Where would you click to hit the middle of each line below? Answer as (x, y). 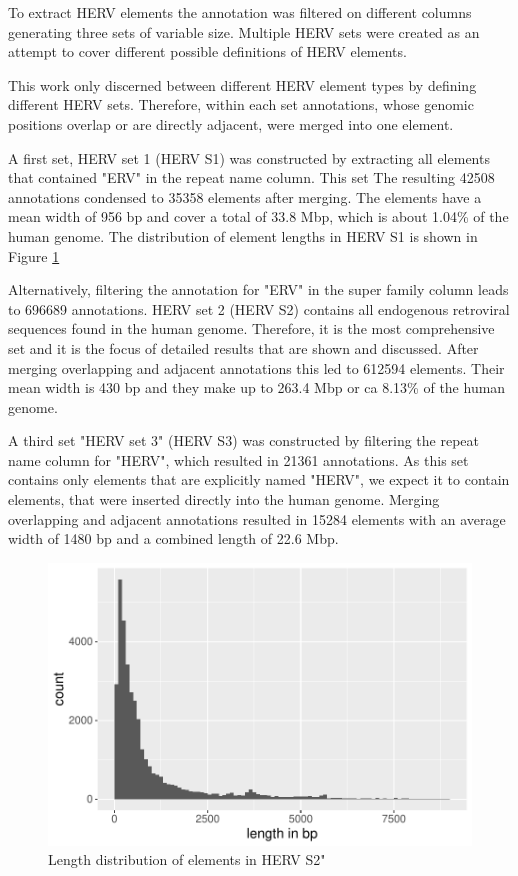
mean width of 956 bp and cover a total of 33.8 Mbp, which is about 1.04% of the (258, 216)
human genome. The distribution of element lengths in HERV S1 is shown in (243, 235)
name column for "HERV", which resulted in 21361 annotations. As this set (238, 459)
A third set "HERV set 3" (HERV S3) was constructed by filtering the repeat (243, 440)
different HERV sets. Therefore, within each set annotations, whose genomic (241, 104)
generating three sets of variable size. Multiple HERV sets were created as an (244, 31)
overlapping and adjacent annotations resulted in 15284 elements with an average (257, 518)
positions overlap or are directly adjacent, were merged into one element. (231, 123)
